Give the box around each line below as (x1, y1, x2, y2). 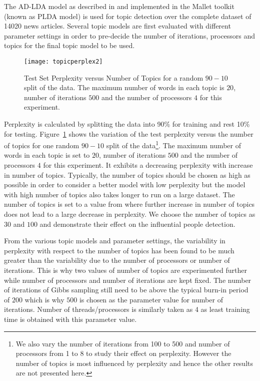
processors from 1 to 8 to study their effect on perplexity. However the (15, 348, 231, 358)
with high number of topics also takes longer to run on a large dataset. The (4, 189, 235, 199)
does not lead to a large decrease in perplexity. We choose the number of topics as (4, 209, 255, 219)
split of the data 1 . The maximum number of (106, 139, 241, 150)
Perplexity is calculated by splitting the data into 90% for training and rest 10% (4, 119, 250, 129)
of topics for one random (4, 140, 79, 150)
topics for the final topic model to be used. (4, 40, 135, 51)
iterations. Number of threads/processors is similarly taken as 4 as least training (4, 304, 250, 314)
